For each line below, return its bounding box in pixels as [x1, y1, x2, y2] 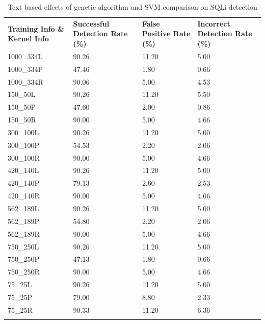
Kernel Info [8, 33, 49, 44]
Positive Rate [142, 28, 191, 39]
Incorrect [197, 18, 230, 29]
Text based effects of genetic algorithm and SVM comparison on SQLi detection [8, 2, 257, 12]
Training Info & [8, 23, 64, 34]
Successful [73, 18, 110, 29]
